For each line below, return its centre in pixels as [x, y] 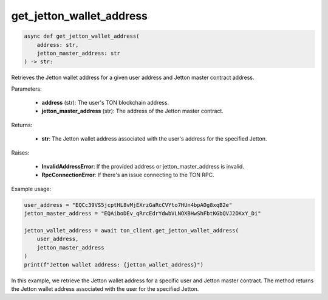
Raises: [20, 153]
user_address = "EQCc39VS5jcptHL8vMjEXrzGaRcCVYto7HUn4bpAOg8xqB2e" [128, 205]
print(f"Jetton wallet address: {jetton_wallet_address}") [114, 264]
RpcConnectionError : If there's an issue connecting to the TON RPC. [128, 175]
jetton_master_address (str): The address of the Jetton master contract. [133, 111]
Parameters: [26, 89]
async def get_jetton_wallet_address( [82, 36]
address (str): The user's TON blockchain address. [105, 103]
